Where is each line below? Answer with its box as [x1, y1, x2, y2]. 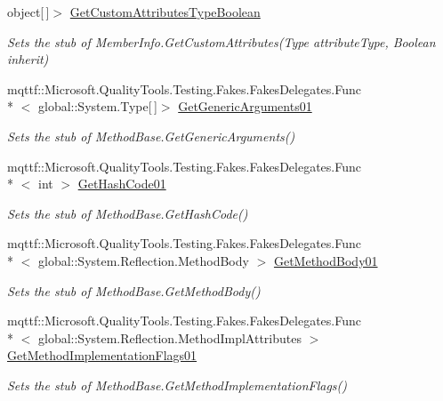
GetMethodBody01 [273, 251, 378, 269]
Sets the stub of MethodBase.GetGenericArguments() [7, 126, 295, 145]
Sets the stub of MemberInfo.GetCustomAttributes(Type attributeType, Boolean [7, 32, 436, 51]
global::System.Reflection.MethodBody [37, 251, 249, 269]
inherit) [7, 50, 49, 68]
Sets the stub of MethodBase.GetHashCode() [7, 204, 248, 222]
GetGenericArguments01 [178, 97, 312, 116]
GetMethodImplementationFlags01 [7, 346, 197, 365]
